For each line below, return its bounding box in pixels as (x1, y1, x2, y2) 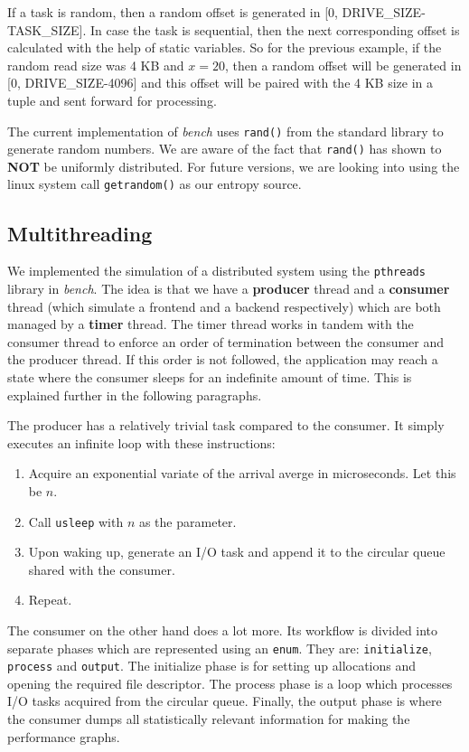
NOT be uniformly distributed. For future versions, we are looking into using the (7, 156, 460, 175)
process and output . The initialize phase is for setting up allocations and (7, 656, 417, 675)
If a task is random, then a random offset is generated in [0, (7, 3, 338, 21)
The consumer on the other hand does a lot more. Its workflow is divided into (7, 620, 438, 639)
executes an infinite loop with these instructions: (7, 433, 276, 452)
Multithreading (7, 219, 153, 247)
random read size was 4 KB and (7, 55, 184, 74)
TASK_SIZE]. (7, 20, 87, 39)
